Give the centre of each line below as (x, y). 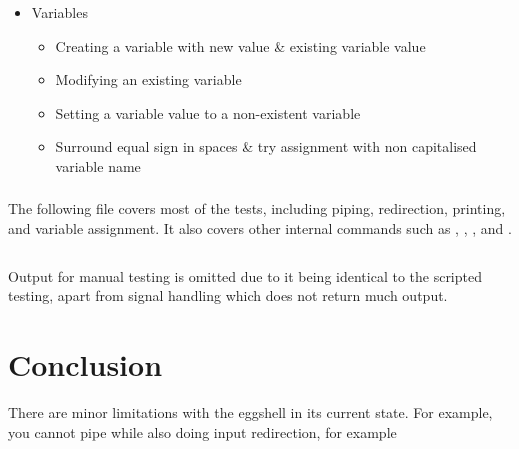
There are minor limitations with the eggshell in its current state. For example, (250, 411)
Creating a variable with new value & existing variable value (240, 45)
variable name (98, 165)
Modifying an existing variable (148, 79)
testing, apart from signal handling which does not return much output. (228, 295)
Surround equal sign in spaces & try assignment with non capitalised (266, 146)
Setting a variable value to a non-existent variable (208, 112)
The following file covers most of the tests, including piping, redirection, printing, (257, 208)
